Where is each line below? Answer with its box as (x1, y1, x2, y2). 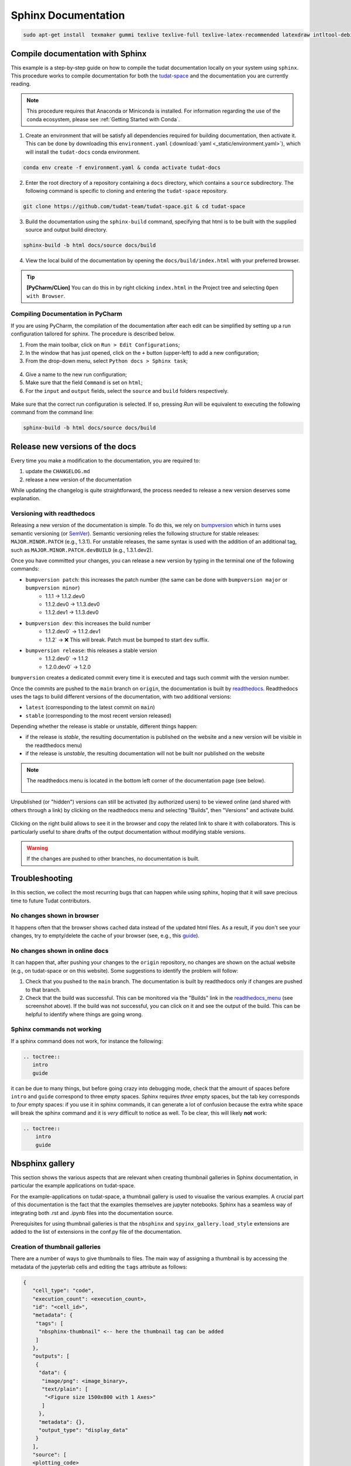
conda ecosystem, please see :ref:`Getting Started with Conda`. (26, 116, 180, 123)
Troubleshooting (11, 874, 73, 884)
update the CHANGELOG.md (25, 468, 90, 475)
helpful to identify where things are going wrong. (25, 1010, 143, 1017)
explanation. (11, 495, 41, 502)
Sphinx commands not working (11, 1025, 102, 1033)
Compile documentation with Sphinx (11, 49, 147, 59)
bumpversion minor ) (25, 584, 80, 592)
